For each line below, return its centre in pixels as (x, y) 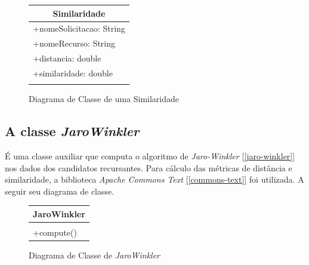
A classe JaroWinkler (72, 131)
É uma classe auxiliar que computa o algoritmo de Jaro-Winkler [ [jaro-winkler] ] (150, 156)
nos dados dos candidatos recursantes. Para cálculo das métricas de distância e (149, 167)
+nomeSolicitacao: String (79, 28)
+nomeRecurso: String (74, 43)
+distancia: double (67, 58)
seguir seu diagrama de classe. (60, 191)
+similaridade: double (73, 73)
